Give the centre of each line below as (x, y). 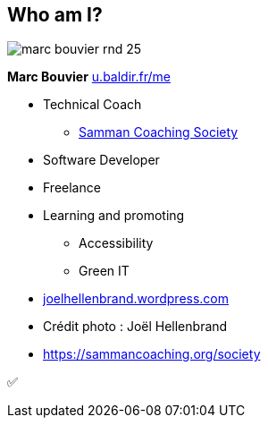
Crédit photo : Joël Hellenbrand (135, 327)
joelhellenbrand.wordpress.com (136, 299)
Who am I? (55, 15)
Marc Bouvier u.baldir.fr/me (89, 77)
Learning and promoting (114, 216)
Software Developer (101, 160)
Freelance (72, 188)
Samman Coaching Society (159, 132)
